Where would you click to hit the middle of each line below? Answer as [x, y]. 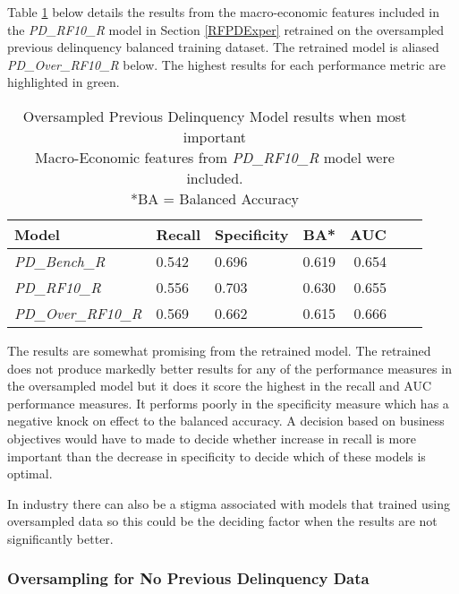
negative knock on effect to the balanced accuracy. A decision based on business [226, 421]
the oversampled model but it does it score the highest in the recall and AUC [220, 386]
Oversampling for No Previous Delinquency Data [188, 578]
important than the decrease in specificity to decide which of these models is [217, 456]
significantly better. [60, 538]
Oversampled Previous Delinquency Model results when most [215, 116]
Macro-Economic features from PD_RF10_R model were [215, 157]
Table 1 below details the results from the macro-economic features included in [224, 12]
